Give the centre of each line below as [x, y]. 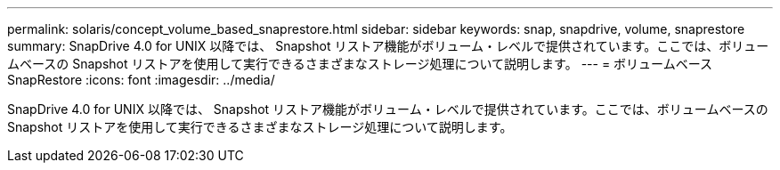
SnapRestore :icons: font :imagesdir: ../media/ [141, 80]
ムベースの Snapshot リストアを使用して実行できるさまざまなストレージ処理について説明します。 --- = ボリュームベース [360, 64]
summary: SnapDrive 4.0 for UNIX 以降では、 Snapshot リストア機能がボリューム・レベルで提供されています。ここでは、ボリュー [388, 46]
